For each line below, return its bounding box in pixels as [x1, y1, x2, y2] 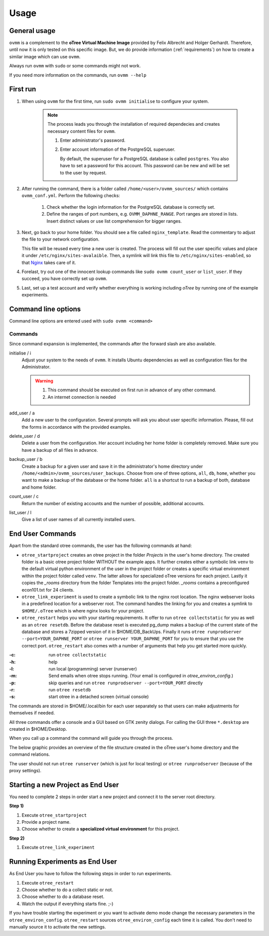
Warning [35, 377, 53, 384]
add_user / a [9, 410, 35, 416]
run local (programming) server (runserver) [48, 665, 137, 671]
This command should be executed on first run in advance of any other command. [47, 387, 217, 393]
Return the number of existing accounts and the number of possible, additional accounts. [21, 500, 205, 506]
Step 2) [9, 835, 25, 841]
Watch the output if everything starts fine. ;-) [21, 901, 114, 907]
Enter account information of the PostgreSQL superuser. [60, 146, 175, 152]
